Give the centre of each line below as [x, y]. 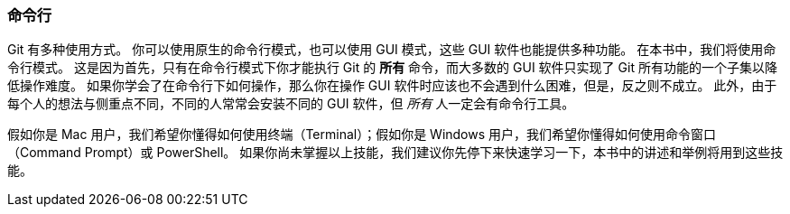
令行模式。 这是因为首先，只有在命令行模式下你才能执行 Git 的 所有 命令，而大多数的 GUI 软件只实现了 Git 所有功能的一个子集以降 [392, 68]
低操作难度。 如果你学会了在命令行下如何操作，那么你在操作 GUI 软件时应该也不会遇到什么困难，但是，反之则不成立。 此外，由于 [392, 86]
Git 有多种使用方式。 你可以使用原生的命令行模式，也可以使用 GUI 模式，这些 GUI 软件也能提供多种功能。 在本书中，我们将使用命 [392, 50]
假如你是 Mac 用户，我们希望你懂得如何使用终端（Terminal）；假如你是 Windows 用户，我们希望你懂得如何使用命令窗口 [362, 135]
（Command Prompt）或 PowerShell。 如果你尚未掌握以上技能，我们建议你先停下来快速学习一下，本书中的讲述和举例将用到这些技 [395, 153]
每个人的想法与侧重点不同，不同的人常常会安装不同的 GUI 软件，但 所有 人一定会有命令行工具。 [291, 104]
